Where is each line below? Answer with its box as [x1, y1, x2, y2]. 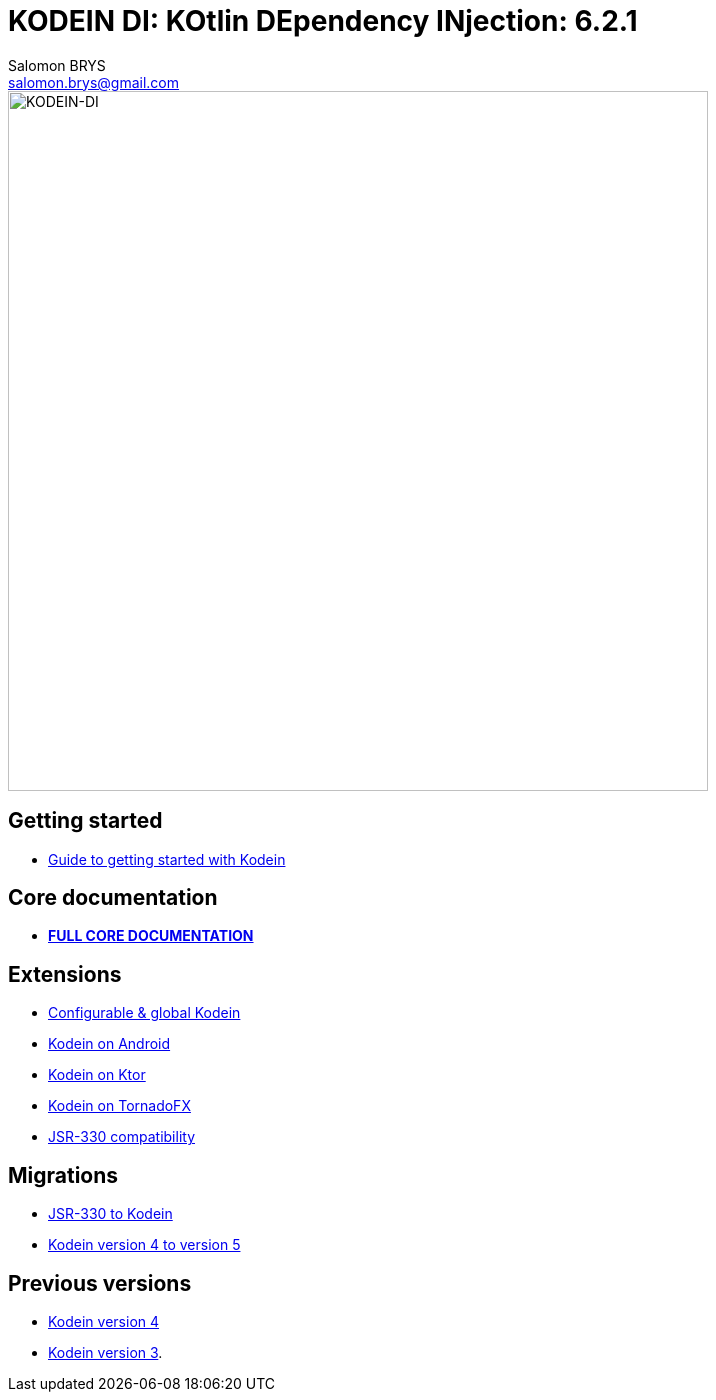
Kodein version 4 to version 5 [48, 1236, 241, 1254]
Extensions [8, 961, 122, 987]
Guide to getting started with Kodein [48, 850, 286, 868]
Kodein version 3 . [48, 1343, 163, 1361]
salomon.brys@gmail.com [8, 73, 180, 91]
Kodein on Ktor [48, 1066, 146, 1084]
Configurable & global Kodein [48, 1004, 241, 1022]
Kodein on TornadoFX [48, 1097, 191, 1115]
